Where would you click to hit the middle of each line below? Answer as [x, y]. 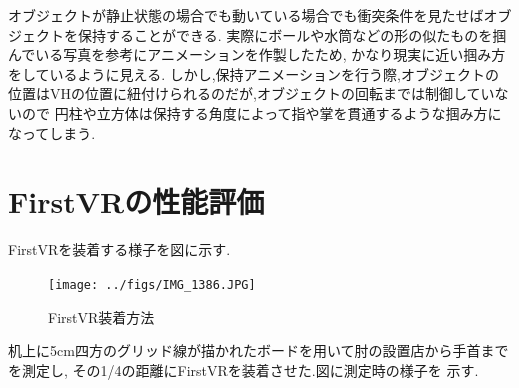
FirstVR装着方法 [101, 316]
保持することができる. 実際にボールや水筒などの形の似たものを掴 [292, 34]
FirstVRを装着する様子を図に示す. [119, 249]
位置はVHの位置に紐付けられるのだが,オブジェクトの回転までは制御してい [251, 93]
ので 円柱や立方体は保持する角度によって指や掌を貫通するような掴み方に [261, 112]
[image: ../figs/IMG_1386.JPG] [152, 284]
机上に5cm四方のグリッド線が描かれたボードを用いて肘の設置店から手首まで [258, 350]
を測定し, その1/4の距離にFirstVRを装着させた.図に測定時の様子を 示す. [243, 369]
